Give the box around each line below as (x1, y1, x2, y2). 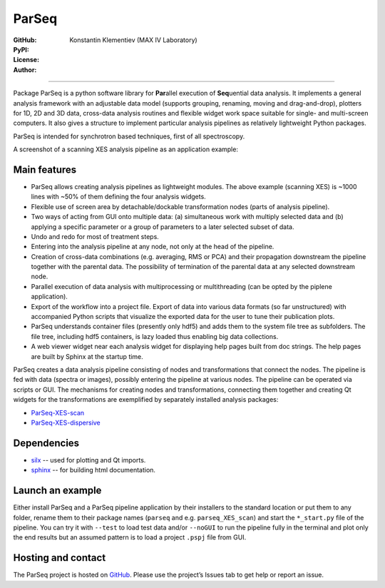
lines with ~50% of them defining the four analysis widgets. (31, 193, 206, 201)
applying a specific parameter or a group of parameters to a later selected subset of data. (31, 222, 294, 231)
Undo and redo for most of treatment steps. (31, 232, 160, 240)
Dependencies (13, 437, 80, 449)
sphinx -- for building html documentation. (31, 466, 156, 475)
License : (13, 56, 39, 64)
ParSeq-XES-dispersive (31, 418, 101, 427)
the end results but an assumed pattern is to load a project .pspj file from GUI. (13, 533, 247, 542)
